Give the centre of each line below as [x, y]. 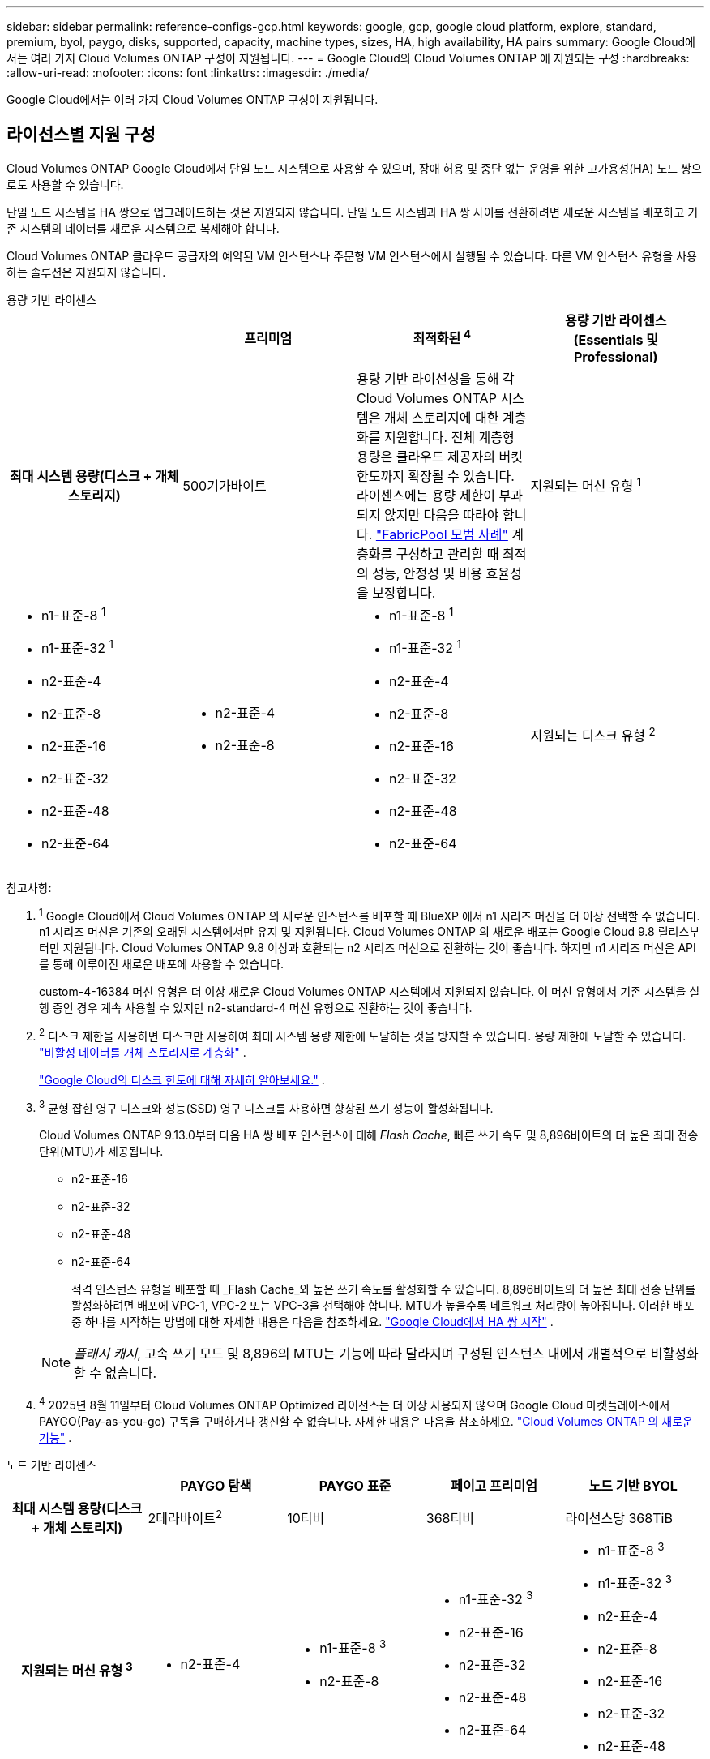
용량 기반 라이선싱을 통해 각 [436, 378]
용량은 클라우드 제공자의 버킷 [440, 456]
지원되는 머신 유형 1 [586, 484]
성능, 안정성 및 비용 [428, 573]
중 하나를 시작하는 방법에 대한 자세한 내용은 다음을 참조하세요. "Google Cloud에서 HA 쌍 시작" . [312, 1322]
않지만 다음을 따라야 [441, 515]
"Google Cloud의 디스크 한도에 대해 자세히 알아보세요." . [182, 1079]
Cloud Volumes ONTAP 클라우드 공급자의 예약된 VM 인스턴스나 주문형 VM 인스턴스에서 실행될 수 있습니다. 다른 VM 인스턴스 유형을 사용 [352, 255]
